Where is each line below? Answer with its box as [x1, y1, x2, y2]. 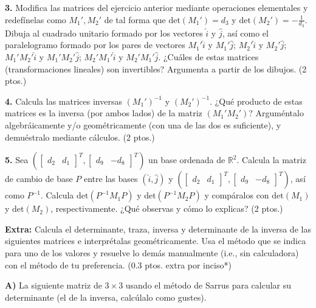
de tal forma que [104, 13, 166, 26]
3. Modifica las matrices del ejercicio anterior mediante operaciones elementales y [5, 1, 308, 13]
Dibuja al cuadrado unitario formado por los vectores [5, 26, 203, 39]
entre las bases [83, 172, 138, 185]
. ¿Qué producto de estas [210, 94, 303, 107]
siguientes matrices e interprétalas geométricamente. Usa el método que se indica [5, 234, 306, 247]
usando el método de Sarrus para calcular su [125, 279, 292, 292]
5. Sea [5, 153, 29, 166]
